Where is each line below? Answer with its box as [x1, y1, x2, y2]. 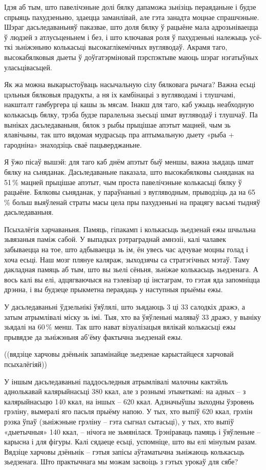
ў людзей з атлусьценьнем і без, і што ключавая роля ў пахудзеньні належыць [4, 31, 248, 42]
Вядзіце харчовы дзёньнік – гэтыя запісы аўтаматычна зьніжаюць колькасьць [4, 446, 245, 457]
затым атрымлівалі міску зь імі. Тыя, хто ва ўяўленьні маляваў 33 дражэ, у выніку [4, 311, 261, 322]
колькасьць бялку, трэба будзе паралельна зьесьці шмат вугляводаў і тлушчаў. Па [4, 109, 258, 119]
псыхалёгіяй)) [4, 359, 47, 369]
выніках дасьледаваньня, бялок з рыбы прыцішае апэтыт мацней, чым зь [4, 119, 231, 130]
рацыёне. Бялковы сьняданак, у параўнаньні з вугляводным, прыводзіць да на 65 [4, 187, 255, 197]
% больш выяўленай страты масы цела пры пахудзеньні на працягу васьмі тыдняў [4, 196, 260, 207]
